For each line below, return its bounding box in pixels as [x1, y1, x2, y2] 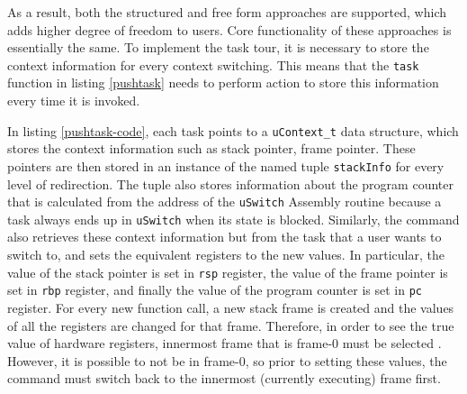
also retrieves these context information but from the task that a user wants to [7, 227, 442, 246]
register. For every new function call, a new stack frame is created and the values [7, 298, 454, 316]
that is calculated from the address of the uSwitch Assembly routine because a [7, 192, 442, 211]
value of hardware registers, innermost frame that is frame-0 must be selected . [7, 334, 442, 353]
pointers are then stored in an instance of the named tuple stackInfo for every [7, 156, 445, 175]
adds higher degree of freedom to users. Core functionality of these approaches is [7, 20, 452, 39]
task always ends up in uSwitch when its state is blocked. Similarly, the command [7, 209, 460, 228]
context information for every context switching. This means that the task [7, 55, 419, 74]
